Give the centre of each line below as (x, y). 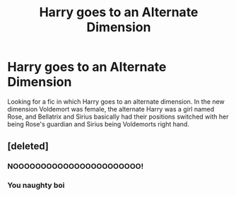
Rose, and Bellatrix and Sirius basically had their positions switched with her (118, 117)
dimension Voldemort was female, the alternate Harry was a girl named (111, 109)
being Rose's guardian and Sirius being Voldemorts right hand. (98, 124)
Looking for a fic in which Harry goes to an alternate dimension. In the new (116, 101)
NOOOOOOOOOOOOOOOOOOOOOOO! (75, 167)
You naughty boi (36, 186)
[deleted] (28, 147)
